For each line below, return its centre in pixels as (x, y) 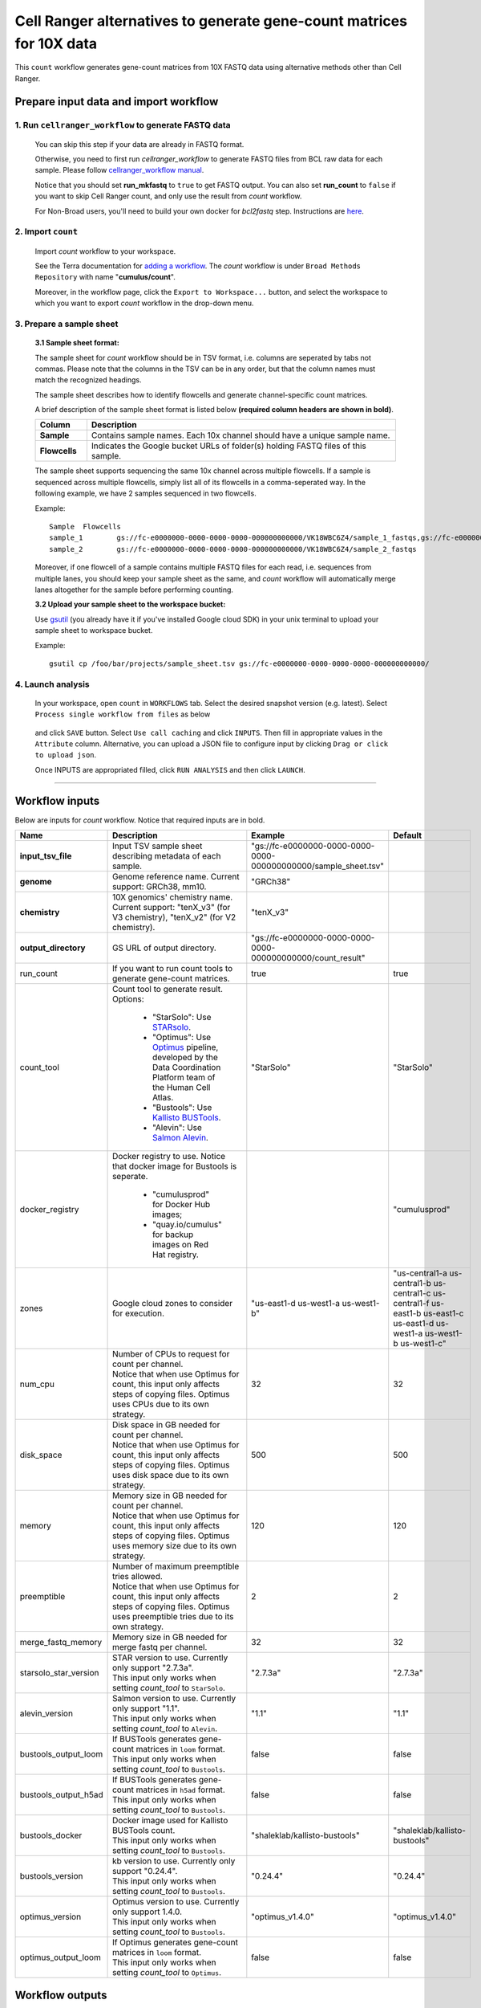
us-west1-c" (423, 1344)
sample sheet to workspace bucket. (94, 631)
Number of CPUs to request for (171, 1354)
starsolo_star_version (59, 1673)
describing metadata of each (167, 856)
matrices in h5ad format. (181, 1790)
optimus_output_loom (61, 1957)
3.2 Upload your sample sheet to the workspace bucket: (130, 604)
